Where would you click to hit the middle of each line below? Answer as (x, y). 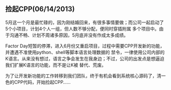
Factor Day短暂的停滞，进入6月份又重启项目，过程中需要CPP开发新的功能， (85, 46)
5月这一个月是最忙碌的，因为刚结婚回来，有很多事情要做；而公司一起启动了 (85, 22)
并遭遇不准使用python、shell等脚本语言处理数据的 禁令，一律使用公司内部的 (85, 52)
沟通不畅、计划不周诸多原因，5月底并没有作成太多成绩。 (69, 35)
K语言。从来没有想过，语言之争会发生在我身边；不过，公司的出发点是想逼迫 (85, 58)
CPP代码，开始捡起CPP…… (42, 82)
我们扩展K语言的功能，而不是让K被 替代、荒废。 (56, 65)
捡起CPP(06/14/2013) (40, 9)
